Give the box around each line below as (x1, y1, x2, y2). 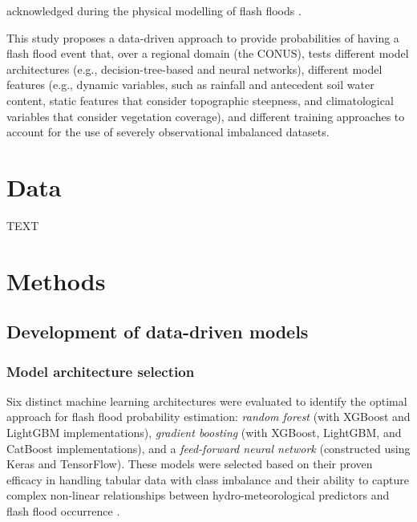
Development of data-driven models (6, 319, 309, 344)
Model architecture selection (6, 361, 195, 381)
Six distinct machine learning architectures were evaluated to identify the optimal (6, 392, 407, 409)
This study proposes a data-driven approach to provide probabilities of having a (6, 29, 399, 46)
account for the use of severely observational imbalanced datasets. (6, 123, 330, 140)
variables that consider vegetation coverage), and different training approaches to (6, 107, 405, 124)
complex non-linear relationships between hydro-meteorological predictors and (6, 487, 390, 504)
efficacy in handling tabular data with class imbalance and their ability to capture (6, 471, 409, 488)
